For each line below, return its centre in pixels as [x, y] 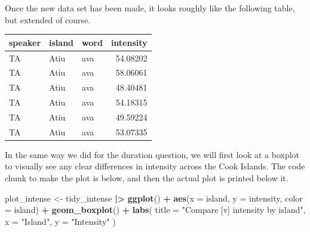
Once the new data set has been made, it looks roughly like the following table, [150, 8]
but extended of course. [48, 19]
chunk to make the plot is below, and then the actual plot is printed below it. [147, 178]
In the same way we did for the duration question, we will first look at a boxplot [152, 154]
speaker [25, 42]
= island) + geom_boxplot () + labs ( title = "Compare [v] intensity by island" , [155, 210]
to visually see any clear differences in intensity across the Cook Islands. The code [155, 166]
